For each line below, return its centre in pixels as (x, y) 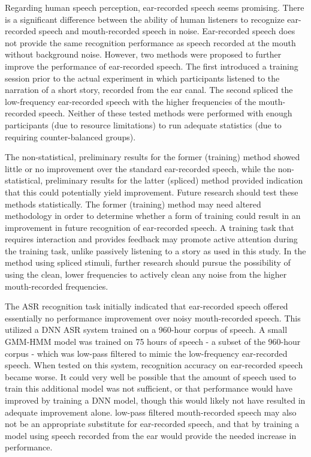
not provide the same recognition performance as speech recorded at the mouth (150, 42)
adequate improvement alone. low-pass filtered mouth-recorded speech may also (151, 412)
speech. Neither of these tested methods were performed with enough (165, 113)
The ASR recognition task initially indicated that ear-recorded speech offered (147, 306)
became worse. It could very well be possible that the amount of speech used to (151, 376)
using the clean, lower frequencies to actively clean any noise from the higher (146, 274)
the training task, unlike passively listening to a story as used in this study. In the (155, 250)
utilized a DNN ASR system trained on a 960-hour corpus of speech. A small (146, 330)
